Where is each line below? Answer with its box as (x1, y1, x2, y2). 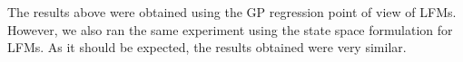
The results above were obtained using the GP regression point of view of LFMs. (7, 3, 457, 21)
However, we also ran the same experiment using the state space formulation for (7, 20, 453, 39)
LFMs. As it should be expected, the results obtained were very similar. (7, 38, 407, 57)
